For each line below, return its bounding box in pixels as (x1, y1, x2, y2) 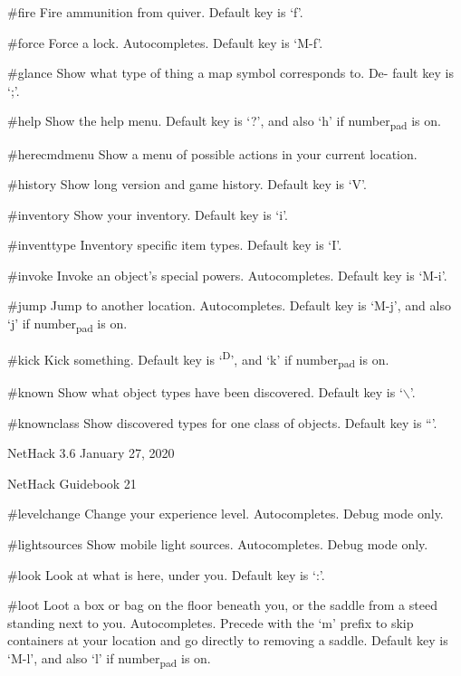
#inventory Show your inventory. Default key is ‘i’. (7, 205, 288, 224)
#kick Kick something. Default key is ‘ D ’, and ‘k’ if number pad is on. (7, 348, 389, 371)
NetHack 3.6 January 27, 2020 (7, 443, 175, 462)
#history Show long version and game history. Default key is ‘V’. (7, 175, 367, 194)
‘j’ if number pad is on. (7, 314, 128, 335)
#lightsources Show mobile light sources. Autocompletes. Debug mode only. (7, 534, 428, 553)
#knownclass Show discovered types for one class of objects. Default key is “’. (7, 413, 437, 432)
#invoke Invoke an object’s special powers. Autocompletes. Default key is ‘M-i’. (7, 265, 447, 284)
